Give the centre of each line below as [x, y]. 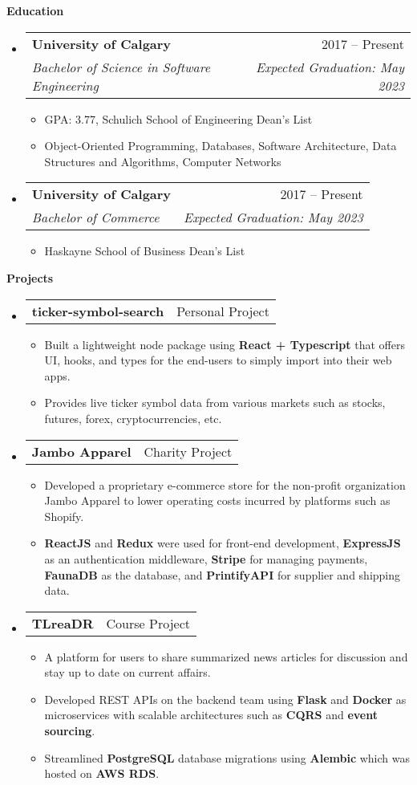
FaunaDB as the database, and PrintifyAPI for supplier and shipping [223, 574]
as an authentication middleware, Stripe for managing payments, [206, 558]
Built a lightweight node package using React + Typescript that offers [225, 344]
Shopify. [64, 516]
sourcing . [70, 731]
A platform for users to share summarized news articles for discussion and [226, 656]
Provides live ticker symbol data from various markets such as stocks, [215, 403]
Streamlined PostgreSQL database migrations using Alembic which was [227, 757]
